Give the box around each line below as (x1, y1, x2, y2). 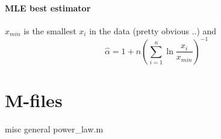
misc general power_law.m (5, 123, 104, 135)
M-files (5, 88, 63, 113)
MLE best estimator (5, 1, 91, 14)
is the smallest (23, 24, 76, 37)
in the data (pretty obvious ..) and (89, 24, 217, 37)
